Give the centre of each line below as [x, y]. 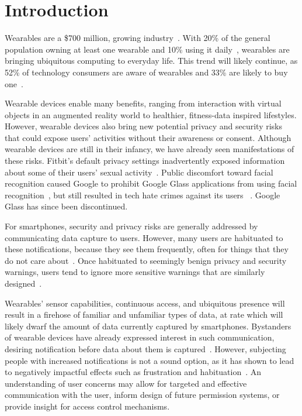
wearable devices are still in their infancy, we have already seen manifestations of [150, 149]
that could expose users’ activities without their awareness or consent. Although [148, 137]
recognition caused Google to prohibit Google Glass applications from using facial [151, 183]
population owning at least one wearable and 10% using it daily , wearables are [147, 49]
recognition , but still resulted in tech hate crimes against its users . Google [143, 195]
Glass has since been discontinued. [66, 206]
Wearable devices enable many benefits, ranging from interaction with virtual [143, 103]
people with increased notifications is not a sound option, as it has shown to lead [150, 360]
